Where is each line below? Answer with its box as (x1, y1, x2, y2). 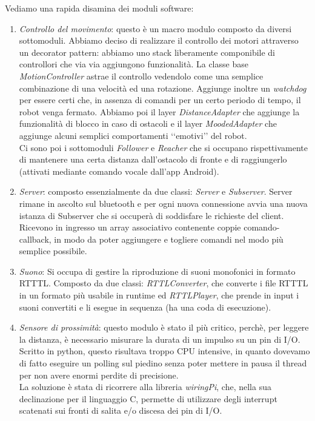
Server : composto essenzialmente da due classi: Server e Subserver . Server (19, 185, 293, 198)
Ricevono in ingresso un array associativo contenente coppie (19, 221, 241, 234)
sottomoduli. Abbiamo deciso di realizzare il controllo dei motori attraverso (19, 34, 299, 47)
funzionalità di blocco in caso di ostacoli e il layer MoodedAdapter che (19, 117, 277, 130)
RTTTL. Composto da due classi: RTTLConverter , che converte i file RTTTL (19, 277, 308, 289)
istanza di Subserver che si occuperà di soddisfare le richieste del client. (19, 209, 284, 221)
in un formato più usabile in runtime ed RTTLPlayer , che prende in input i (19, 289, 299, 301)
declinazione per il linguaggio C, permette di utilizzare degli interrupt (19, 392, 277, 405)
